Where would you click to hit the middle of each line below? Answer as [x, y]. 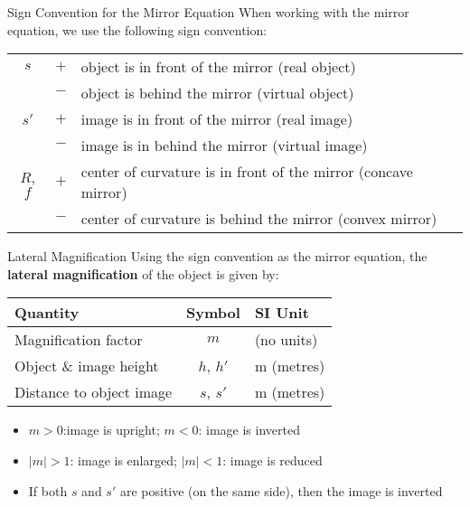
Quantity [47, 313]
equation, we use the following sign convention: [137, 29]
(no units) [286, 340]
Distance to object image [94, 392]
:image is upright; [111, 430]
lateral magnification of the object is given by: [143, 273]
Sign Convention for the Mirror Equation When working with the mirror [208, 12]
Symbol [213, 313]
